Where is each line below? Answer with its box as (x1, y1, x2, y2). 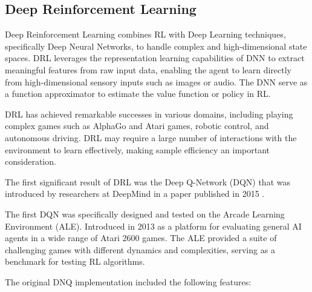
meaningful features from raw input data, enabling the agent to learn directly (5, 63, 291, 76)
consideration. (5, 155, 56, 168)
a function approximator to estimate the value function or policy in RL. (5, 87, 271, 100)
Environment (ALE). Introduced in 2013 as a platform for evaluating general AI (5, 219, 302, 232)
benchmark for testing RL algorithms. (5, 255, 145, 268)
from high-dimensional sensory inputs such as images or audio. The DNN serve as (5, 75, 308, 88)
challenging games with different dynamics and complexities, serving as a (5, 243, 275, 256)
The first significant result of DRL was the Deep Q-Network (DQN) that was (5, 175, 290, 188)
